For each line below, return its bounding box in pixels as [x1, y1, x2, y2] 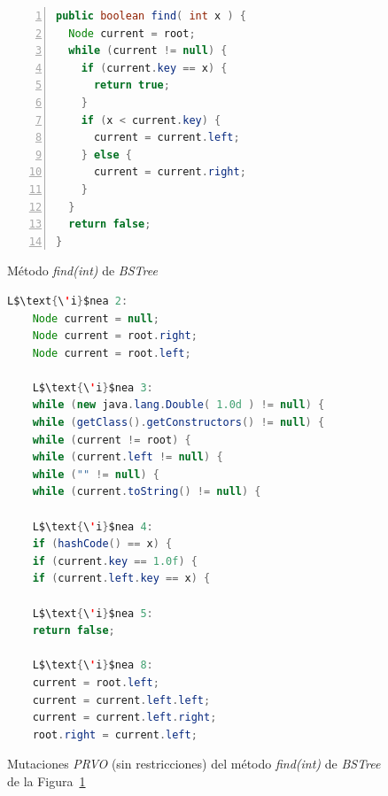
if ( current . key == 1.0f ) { [32, 554, 198, 568]
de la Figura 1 [7, 771, 86, 790]
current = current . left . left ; [32, 693, 211, 707]
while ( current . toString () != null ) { [32, 485, 261, 498]
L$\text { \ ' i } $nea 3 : [32, 381, 153, 394]
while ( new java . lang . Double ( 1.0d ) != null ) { [32, 398, 325, 412]
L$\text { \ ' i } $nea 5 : [32, 607, 153, 620]
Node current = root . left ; [32, 346, 191, 359]
